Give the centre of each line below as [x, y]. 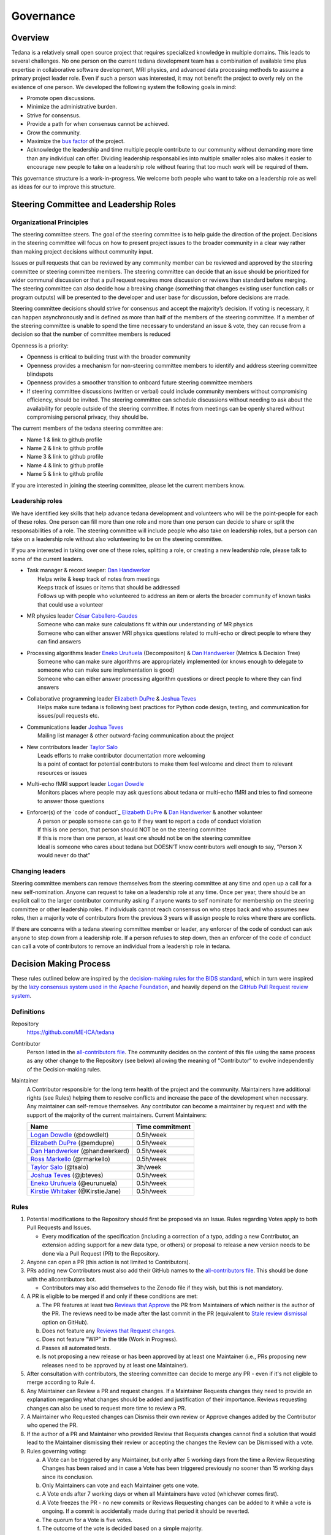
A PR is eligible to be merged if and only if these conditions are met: [112, 1296]
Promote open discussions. [61, 98]
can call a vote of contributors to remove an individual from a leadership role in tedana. [121, 946]
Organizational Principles [50, 222]
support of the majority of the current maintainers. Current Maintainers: [117, 1115]
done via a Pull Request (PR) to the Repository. [101, 1253]
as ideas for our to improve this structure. [63, 187]
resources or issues [63, 772]
